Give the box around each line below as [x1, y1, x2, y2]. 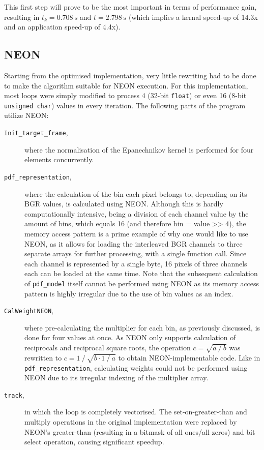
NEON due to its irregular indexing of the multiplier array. [24, 372, 209, 383]
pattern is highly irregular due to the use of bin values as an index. [24, 288, 233, 298]
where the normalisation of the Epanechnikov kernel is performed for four [24, 144, 254, 155]
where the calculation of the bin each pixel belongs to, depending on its [24, 188, 247, 199]
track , [4, 389, 24, 400]
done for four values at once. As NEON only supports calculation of [24, 332, 236, 343]
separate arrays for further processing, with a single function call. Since [24, 248, 247, 259]
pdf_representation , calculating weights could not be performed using [24, 362, 248, 373]
